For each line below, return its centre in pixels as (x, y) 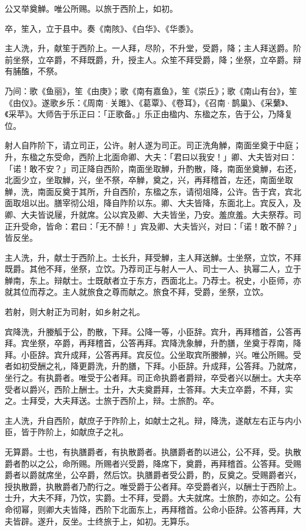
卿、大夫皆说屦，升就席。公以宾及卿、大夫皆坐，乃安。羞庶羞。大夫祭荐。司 (153, 214)
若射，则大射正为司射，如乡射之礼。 (75, 312)
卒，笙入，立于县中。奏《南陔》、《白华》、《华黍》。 (102, 28)
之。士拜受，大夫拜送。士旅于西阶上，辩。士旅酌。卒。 (112, 401)
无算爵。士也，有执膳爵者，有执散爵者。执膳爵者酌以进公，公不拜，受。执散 (153, 452)
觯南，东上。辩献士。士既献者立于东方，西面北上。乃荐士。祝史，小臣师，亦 (153, 280)
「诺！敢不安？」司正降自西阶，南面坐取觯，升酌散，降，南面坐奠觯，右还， (153, 168)
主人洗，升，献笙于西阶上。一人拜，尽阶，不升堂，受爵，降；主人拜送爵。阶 (153, 48)
